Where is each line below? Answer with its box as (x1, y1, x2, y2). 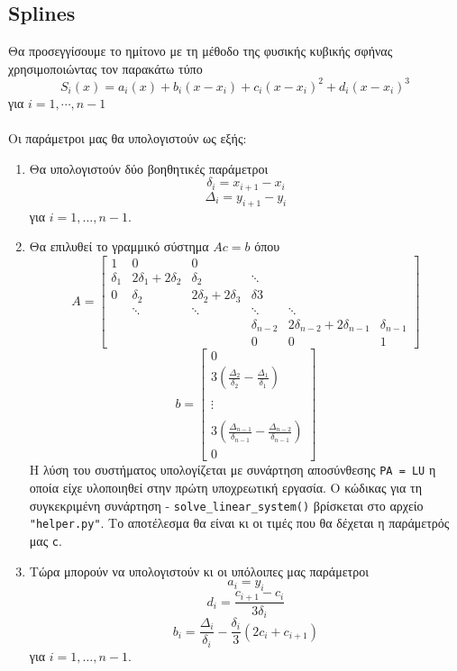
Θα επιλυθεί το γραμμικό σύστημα (29, 237, 209, 256)
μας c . (29, 531, 62, 550)
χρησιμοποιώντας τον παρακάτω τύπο (8, 59, 203, 77)
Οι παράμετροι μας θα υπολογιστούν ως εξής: (8, 129, 247, 148)
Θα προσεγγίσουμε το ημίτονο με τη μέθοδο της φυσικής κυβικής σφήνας (8, 41, 393, 60)
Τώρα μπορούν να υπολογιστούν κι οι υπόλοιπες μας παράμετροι (29, 561, 369, 580)
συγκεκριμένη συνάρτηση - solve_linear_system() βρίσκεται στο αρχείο (29, 495, 424, 514)
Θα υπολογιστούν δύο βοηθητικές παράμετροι (29, 159, 269, 177)
